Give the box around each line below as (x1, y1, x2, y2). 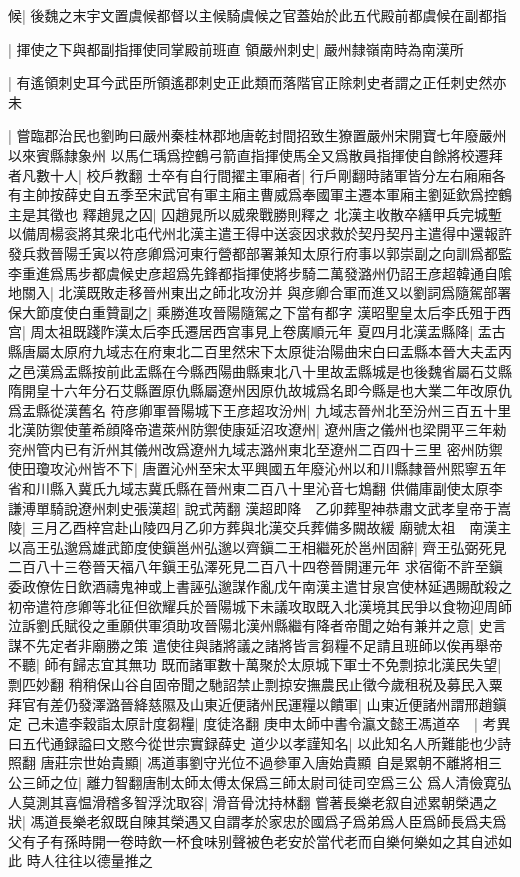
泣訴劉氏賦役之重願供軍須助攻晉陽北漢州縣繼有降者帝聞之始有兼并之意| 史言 (8, 615, 507, 636)
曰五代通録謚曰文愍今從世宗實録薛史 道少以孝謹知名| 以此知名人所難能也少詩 (8, 732, 512, 753)
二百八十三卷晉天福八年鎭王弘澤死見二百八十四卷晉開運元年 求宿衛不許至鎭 (8, 556, 503, 577)
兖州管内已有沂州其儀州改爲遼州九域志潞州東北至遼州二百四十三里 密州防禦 (8, 438, 503, 459)
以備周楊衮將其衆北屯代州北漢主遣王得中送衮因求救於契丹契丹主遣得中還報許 (8, 223, 512, 244)
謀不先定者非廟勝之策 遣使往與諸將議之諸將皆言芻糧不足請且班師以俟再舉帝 (8, 634, 503, 655)
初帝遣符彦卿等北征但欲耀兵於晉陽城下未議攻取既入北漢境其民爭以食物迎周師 (8, 595, 512, 616)
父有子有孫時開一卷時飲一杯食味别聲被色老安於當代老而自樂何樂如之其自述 (8, 830, 498, 851)
